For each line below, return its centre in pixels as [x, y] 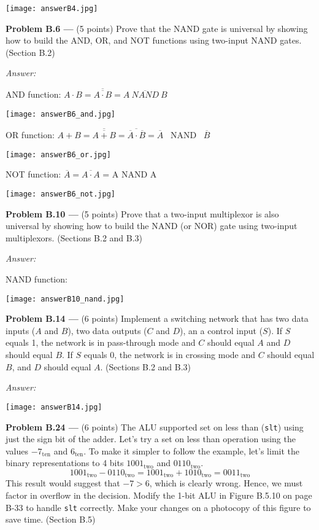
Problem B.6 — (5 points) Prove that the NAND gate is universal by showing [157, 28]
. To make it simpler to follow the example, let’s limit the [191, 450]
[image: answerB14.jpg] [54, 407]
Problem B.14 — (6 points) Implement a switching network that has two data [157, 318]
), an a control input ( [221, 330]
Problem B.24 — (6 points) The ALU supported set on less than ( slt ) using [155, 427]
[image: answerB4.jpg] [52, 9]
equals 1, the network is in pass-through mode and [101, 342]
